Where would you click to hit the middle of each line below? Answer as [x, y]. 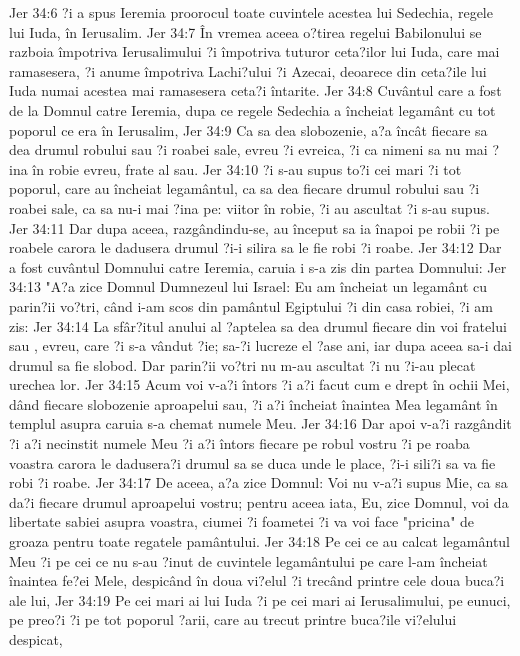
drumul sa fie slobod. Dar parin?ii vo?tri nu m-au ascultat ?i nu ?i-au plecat [242, 364]
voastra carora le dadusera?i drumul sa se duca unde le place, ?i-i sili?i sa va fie [252, 462]
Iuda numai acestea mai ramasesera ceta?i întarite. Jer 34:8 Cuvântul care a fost [255, 90]
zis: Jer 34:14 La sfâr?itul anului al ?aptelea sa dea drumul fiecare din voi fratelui [258, 325]
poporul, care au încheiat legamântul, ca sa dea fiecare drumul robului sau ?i [244, 188]
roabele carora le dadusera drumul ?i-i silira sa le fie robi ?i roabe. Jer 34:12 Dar [255, 247]
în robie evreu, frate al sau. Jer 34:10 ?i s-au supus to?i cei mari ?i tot [247, 168]
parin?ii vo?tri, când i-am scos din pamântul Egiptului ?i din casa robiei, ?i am [251, 305]
